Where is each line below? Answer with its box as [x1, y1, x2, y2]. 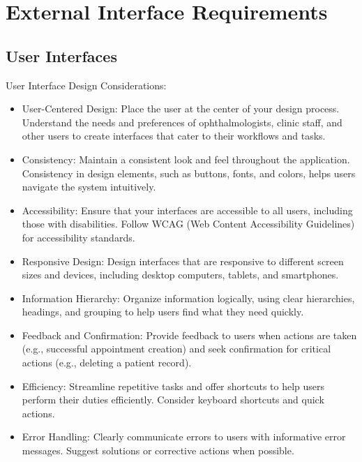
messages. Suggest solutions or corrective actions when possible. [22, 443, 294, 458]
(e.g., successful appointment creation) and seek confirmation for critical [22, 341, 331, 356]
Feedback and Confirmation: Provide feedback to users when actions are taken [22, 327, 357, 342]
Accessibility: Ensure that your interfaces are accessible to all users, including [22, 202, 353, 217]
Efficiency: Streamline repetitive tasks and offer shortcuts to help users [22, 378, 325, 393]
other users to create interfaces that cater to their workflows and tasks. [22, 128, 326, 143]
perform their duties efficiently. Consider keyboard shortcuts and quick [22, 392, 324, 407]
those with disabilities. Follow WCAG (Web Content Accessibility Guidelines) [22, 216, 355, 231]
